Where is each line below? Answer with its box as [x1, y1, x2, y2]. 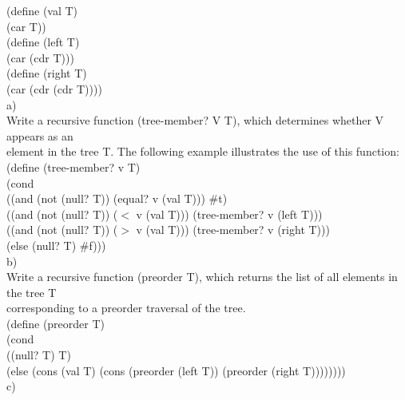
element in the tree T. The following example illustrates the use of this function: [6, 143, 399, 160]
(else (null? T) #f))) [6, 236, 106, 253]
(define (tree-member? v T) [6, 158, 141, 175]
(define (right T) [6, 65, 87, 81]
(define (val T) [6, 2, 78, 18]
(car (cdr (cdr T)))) [6, 80, 102, 97]
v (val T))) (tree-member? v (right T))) [136, 221, 330, 238]
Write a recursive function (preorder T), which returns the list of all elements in [6, 268, 398, 285]
